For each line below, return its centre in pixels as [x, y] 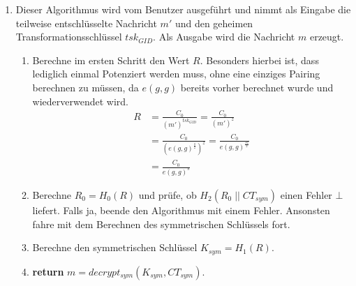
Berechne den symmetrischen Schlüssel [115, 247]
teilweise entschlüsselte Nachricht [86, 23]
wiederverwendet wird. [80, 101]
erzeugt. [327, 37]
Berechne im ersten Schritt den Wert [111, 60]
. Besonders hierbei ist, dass [259, 60]
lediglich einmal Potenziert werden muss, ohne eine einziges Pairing [176, 74]
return [48, 271]
